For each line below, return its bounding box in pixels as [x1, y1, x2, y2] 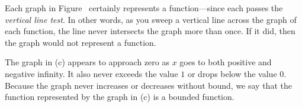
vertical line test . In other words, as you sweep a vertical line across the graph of [5, 13, 297, 25]
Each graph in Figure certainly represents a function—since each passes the [5, 2, 283, 14]
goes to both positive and [179, 56, 272, 68]
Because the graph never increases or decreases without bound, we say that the [5, 79, 292, 91]
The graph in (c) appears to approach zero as [5, 56, 169, 68]
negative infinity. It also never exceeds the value [5, 67, 178, 79]
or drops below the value [187, 67, 277, 79]
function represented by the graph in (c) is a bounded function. [5, 91, 234, 103]
